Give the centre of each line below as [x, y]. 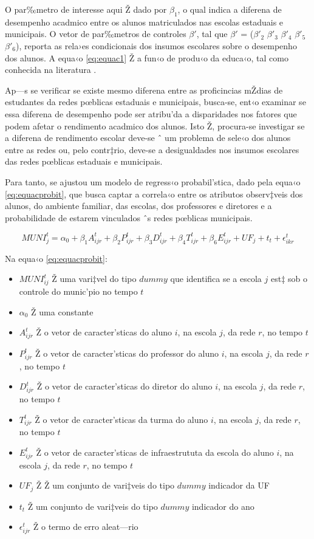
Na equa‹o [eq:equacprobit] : [56, 258]
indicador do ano [223, 506]
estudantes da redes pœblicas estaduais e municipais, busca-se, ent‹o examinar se [155, 102]
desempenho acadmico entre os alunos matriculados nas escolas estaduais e [144, 22]
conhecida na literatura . [51, 70]
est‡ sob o [289, 279]
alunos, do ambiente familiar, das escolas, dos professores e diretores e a [138, 206]
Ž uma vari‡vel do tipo [94, 279]
